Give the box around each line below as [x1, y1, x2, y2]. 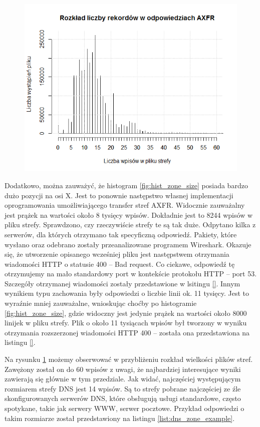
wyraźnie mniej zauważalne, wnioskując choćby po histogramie [5, 298, 197, 308]
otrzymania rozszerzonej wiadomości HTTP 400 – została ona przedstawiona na [5, 327, 250, 337]
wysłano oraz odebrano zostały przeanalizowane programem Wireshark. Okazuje [5, 239, 251, 249]
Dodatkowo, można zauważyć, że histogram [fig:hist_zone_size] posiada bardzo [5, 180, 248, 190]
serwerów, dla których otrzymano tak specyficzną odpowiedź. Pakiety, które [5, 229, 237, 239]
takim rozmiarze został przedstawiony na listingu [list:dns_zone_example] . [5, 412, 235, 423]
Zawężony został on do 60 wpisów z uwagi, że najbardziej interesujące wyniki [5, 363, 241, 374]
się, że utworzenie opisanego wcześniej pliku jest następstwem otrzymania [5, 249, 229, 259]
